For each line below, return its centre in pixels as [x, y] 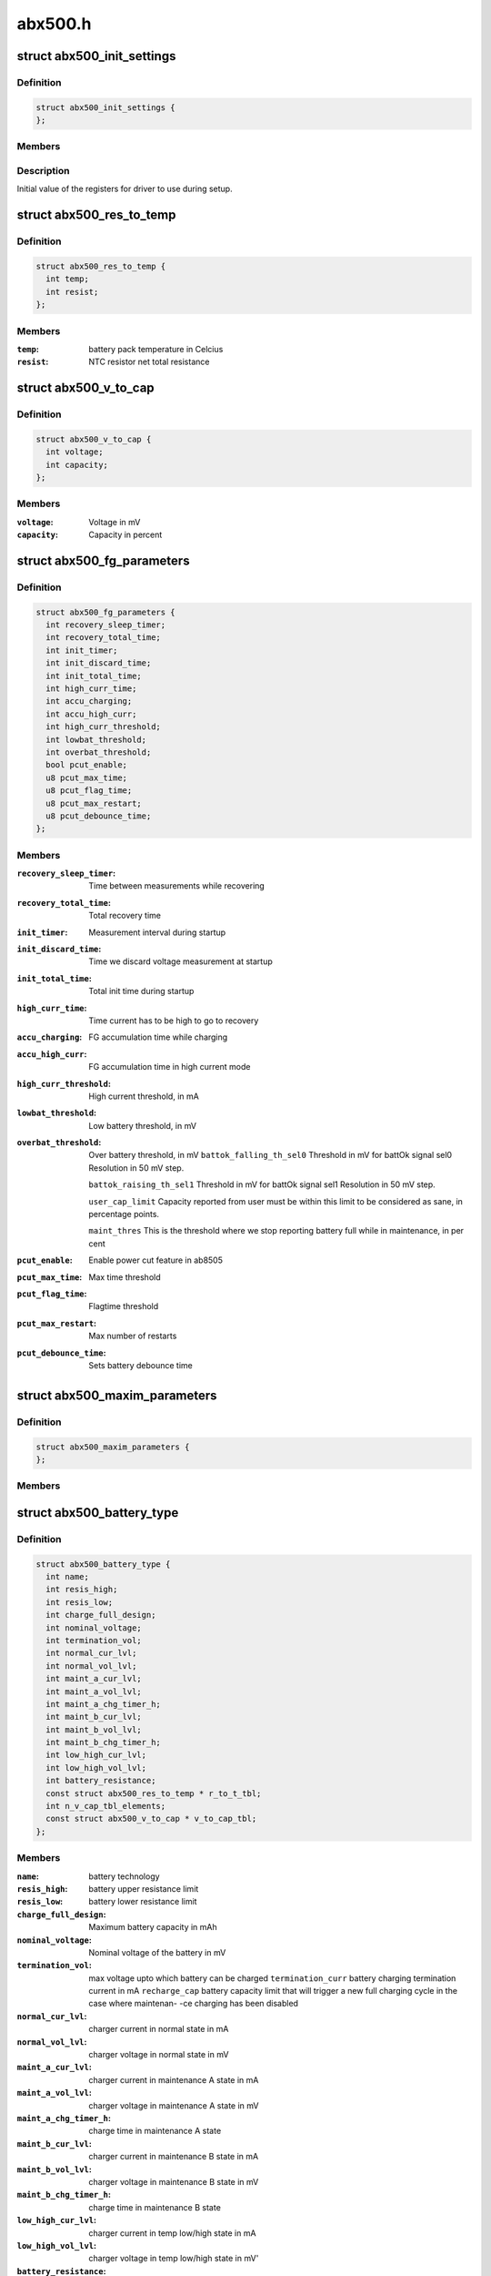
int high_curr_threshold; [103, 727]
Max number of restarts [133, 1336]
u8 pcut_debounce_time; [99, 816]
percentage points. [124, 1214]
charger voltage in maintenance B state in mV [174, 2181]
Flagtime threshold [124, 1306]
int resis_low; [80, 1602]
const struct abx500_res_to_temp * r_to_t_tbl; [154, 1793]
